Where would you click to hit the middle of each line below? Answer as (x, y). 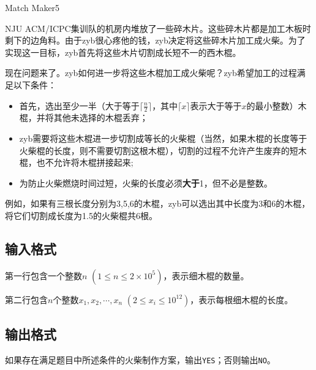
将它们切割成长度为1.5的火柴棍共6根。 (81, 215)
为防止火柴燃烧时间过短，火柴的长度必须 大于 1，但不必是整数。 (146, 183)
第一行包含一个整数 (43, 275)
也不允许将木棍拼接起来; (85, 162)
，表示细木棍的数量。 (206, 275)
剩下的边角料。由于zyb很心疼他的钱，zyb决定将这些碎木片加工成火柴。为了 (155, 40)
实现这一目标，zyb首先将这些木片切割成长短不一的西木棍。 (123, 52)
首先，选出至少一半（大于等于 (79, 105)
